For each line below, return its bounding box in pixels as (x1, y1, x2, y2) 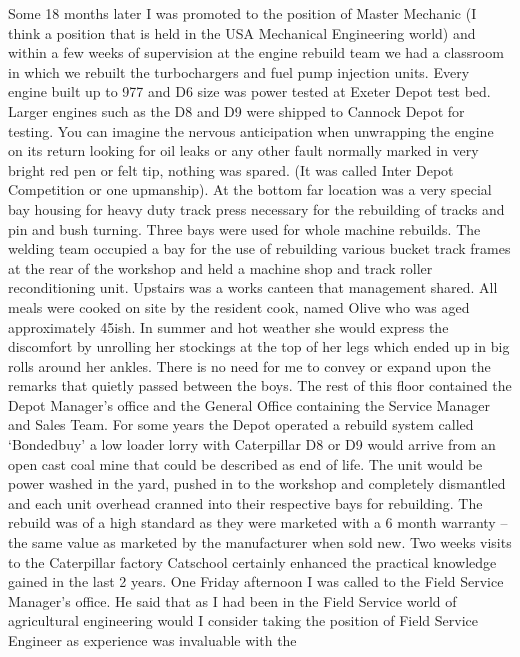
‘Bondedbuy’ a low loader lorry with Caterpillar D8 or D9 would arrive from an (8, 434, 496, 455)
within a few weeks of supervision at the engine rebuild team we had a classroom (8, 42, 504, 63)
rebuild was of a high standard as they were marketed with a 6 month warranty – (8, 512, 508, 533)
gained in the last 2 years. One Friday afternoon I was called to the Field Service (8, 571, 504, 592)
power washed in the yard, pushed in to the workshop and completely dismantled (8, 473, 506, 494)
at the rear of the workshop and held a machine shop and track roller (8, 257, 433, 278)
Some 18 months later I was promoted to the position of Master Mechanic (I (8, 3, 477, 23)
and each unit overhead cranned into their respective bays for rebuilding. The (8, 492, 483, 513)
